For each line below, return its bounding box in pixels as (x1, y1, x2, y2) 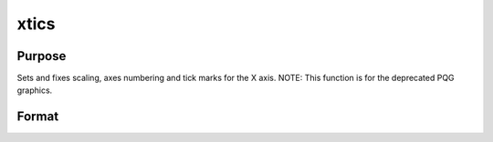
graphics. (16, 85, 53, 96)
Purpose (16, 48, 67, 64)
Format (16, 109, 59, 125)
